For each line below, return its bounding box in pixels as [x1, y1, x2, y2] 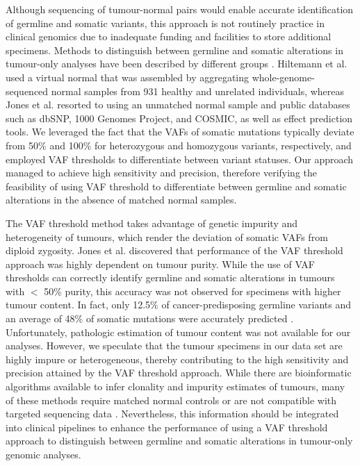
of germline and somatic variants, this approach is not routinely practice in [6, 15, 325, 30]
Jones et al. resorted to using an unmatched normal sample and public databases [6, 97, 350, 112]
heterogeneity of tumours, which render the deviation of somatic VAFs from [6, 229, 328, 244]
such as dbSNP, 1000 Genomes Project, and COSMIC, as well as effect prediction [6, 110, 353, 125]
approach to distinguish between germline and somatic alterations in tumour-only [6, 433, 353, 448]
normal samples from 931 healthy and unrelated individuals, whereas [51, 83, 345, 98]
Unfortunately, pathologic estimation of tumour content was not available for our [6, 324, 351, 339]
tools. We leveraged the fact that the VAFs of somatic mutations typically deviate [6, 124, 354, 139]
